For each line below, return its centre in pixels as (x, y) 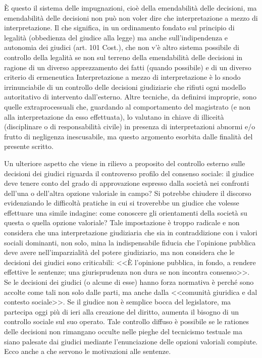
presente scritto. (29, 146)
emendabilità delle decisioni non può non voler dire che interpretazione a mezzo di (131, 17)
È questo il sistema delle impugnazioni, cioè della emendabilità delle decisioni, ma (130, 8)
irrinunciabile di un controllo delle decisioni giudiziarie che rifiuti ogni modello (125, 87)
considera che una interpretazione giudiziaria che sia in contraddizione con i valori (131, 233)
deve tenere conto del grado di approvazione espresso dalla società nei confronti (127, 183)
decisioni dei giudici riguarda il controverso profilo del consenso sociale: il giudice (129, 173)
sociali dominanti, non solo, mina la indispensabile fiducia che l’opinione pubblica (130, 242)
